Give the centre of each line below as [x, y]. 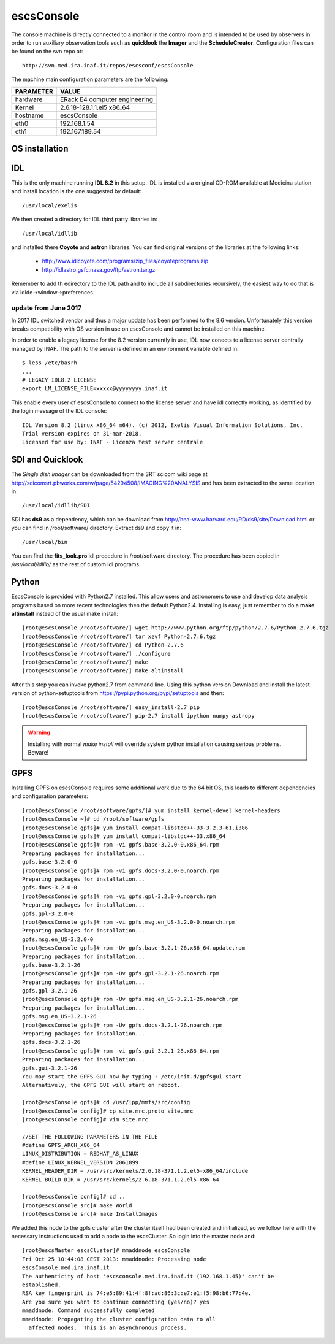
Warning [39, 732]
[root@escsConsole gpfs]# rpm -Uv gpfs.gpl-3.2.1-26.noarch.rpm [121, 973]
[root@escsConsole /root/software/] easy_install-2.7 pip [111, 707]
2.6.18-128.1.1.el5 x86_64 [95, 107]
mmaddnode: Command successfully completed [88, 1311]
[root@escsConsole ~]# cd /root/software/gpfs [93, 819]
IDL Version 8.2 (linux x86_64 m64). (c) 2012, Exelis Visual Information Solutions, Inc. [163, 425]
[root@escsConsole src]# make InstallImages [90, 1214]
